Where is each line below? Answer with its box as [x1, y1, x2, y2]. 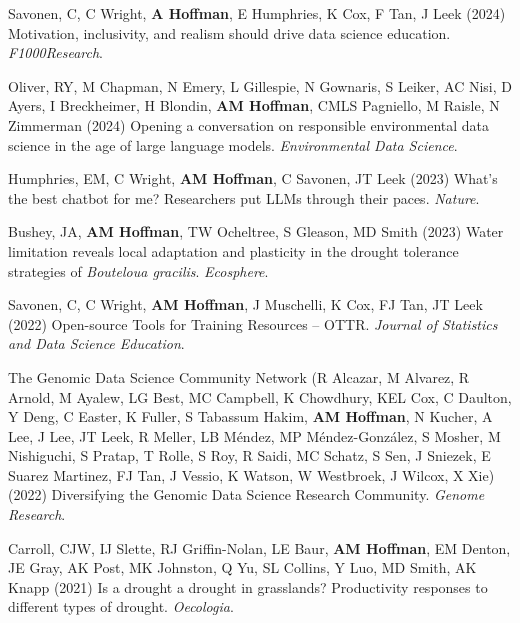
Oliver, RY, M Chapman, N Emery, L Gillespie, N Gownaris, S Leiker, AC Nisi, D [8, 75, 512, 96]
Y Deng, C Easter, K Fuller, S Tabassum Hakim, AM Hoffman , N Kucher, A [8, 406, 493, 427]
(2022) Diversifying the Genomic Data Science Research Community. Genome [8, 484, 485, 505]
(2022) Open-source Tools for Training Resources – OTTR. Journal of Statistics [8, 313, 498, 334]
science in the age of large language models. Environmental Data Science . [8, 134, 458, 155]
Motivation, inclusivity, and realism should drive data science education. [8, 22, 451, 43]
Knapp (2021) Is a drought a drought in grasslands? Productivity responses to [8, 576, 488, 597]
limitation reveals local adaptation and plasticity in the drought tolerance [8, 240, 459, 261]
